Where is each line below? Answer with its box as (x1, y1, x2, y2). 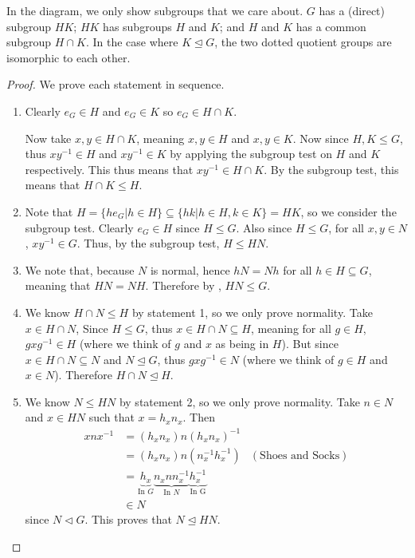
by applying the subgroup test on (170, 145, 332, 162)
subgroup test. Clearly (25, 219, 134, 235)
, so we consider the (300, 203, 397, 220)
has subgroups (103, 18, 172, 34)
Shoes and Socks (260, 449, 340, 461)
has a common (296, 18, 366, 34)
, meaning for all (251, 319, 331, 336)
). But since (281, 335, 339, 352)
